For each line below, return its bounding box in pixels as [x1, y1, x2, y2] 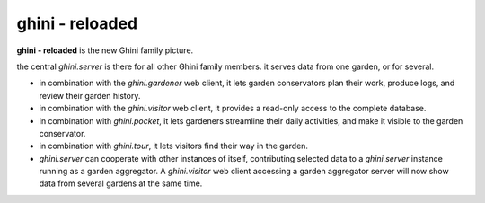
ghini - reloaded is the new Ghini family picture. [16, 45, 194, 56]
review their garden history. [39, 90, 141, 101]
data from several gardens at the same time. [39, 178, 203, 189]
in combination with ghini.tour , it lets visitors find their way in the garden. [39, 140, 309, 152]
